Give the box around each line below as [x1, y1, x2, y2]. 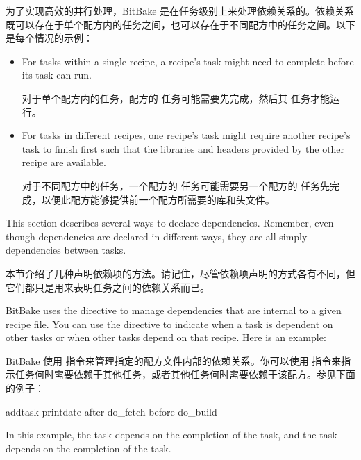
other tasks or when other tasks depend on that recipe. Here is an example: [6, 330, 326, 345]
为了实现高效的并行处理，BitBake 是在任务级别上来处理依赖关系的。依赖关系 [6, 3, 355, 17]
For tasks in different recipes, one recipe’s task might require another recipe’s [22, 128, 351, 142]
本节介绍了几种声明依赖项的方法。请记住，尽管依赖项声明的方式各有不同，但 [6, 265, 355, 280]
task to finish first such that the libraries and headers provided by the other [22, 141, 345, 156]
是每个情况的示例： [6, 31, 93, 45]
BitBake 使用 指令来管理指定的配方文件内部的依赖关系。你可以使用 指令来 [6, 353, 342, 368]
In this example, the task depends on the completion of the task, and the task [6, 427, 337, 442]
